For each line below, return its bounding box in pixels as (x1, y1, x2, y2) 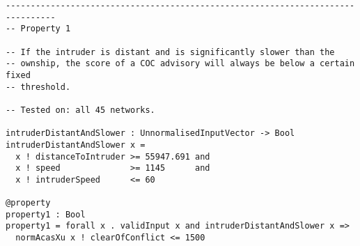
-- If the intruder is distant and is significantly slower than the (6, 47, 335, 57)
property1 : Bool (6, 209, 86, 220)
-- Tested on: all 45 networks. (6, 105, 155, 115)
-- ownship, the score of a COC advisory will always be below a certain (6, 59, 355, 69)
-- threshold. (6, 82, 71, 92)
